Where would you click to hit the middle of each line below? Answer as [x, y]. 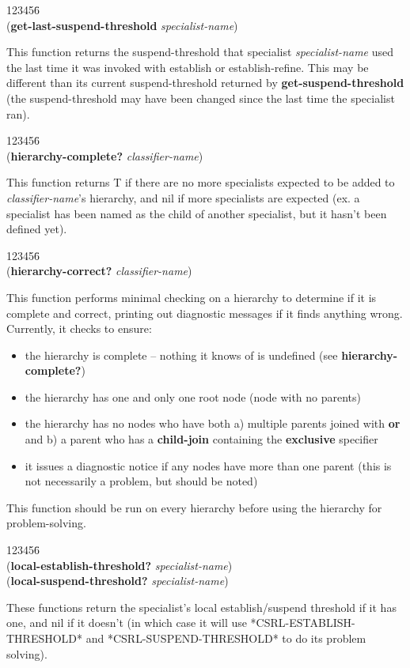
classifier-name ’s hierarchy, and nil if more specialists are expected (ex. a [183, 197]
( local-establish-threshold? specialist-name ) [120, 565]
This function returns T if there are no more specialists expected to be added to [201, 182]
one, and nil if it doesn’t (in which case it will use [127, 623]
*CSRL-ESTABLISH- [303, 623]
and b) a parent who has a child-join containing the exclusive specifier [201, 439]
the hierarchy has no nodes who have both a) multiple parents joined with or [213, 423]
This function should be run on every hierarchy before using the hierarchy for [194, 507]
